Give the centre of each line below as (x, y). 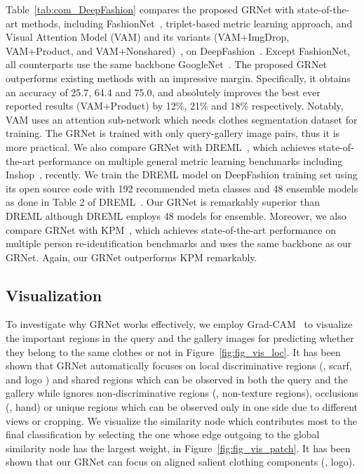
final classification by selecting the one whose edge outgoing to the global (163, 434)
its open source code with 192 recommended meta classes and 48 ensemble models (182, 188)
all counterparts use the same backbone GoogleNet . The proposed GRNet (167, 64)
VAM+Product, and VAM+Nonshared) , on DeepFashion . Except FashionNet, (178, 50)
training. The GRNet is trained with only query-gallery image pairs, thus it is (173, 133)
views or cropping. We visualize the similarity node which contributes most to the (182, 420)
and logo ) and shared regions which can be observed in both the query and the (177, 379)
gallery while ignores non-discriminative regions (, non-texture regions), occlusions (182, 393)
